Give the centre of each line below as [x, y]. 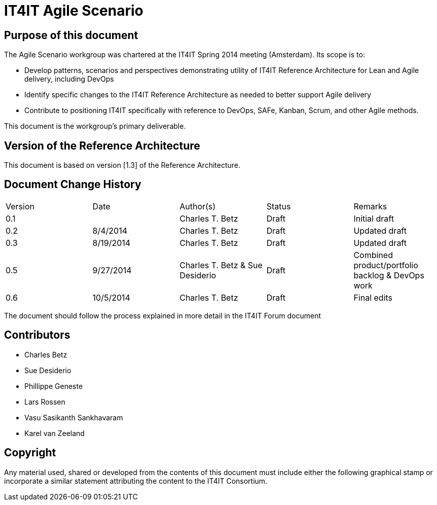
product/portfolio [386, 265]
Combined [373, 255]
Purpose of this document [71, 35]
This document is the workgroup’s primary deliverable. [95, 126]
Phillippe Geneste [54, 386]
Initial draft [374, 218]
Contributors [37, 335]
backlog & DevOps [389, 275]
